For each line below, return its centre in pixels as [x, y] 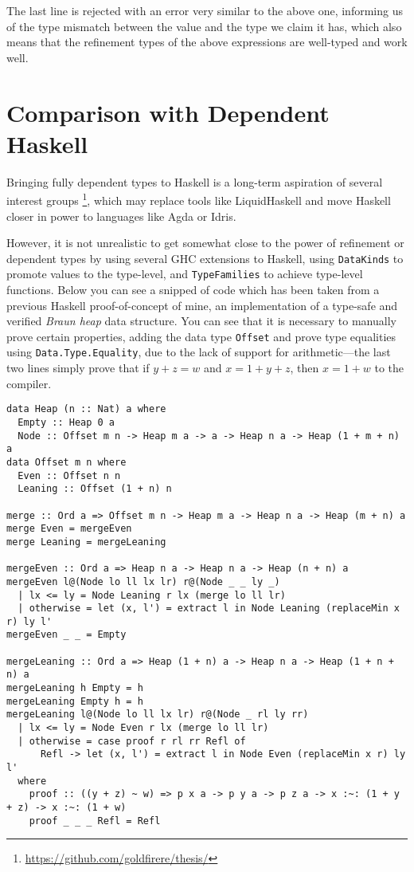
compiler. [29, 383]
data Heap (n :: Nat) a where [86, 409]
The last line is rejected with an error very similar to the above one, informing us [205, 10]
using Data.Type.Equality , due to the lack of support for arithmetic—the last [199, 352]
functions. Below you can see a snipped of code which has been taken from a [193, 290]
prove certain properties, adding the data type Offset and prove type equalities [201, 336]
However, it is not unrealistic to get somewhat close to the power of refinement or [205, 243]
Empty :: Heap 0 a [66, 422]
